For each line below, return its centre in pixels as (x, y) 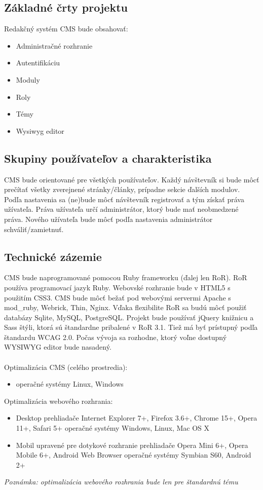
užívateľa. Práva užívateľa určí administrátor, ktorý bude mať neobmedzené (121, 209)
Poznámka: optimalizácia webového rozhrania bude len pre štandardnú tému (121, 482)
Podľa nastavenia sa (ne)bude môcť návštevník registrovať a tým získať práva (124, 199)
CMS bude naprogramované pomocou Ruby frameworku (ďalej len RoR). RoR (126, 277)
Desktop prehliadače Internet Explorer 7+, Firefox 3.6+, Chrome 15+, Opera (137, 418)
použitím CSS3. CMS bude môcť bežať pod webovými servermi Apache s (118, 297)
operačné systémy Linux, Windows (70, 384)
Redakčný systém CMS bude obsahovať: (66, 29)
